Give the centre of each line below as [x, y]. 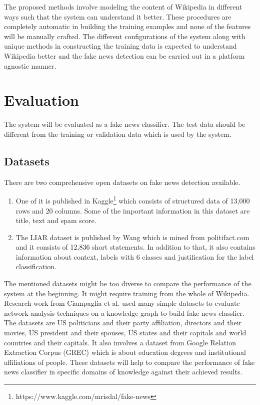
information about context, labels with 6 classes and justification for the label [135, 256]
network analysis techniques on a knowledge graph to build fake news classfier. [124, 313]
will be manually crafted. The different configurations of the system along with [125, 36]
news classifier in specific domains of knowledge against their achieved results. [123, 372]
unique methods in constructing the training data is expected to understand [120, 46]
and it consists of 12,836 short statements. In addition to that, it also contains [135, 247]
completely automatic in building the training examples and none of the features [127, 26]
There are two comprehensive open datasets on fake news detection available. [122, 182]
